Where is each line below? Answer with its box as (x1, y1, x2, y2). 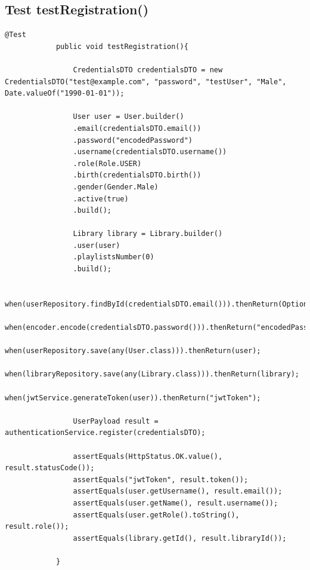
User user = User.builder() (73, 112, 184, 121)
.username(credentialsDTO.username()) (73, 148, 227, 157)
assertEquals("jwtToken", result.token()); (73, 475, 249, 484)
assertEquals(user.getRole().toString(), (73, 510, 240, 519)
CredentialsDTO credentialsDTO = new (73, 65, 223, 74)
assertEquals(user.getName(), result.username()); (73, 498, 278, 507)
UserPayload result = (73, 416, 159, 425)
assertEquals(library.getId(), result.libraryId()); (73, 534, 287, 543)
